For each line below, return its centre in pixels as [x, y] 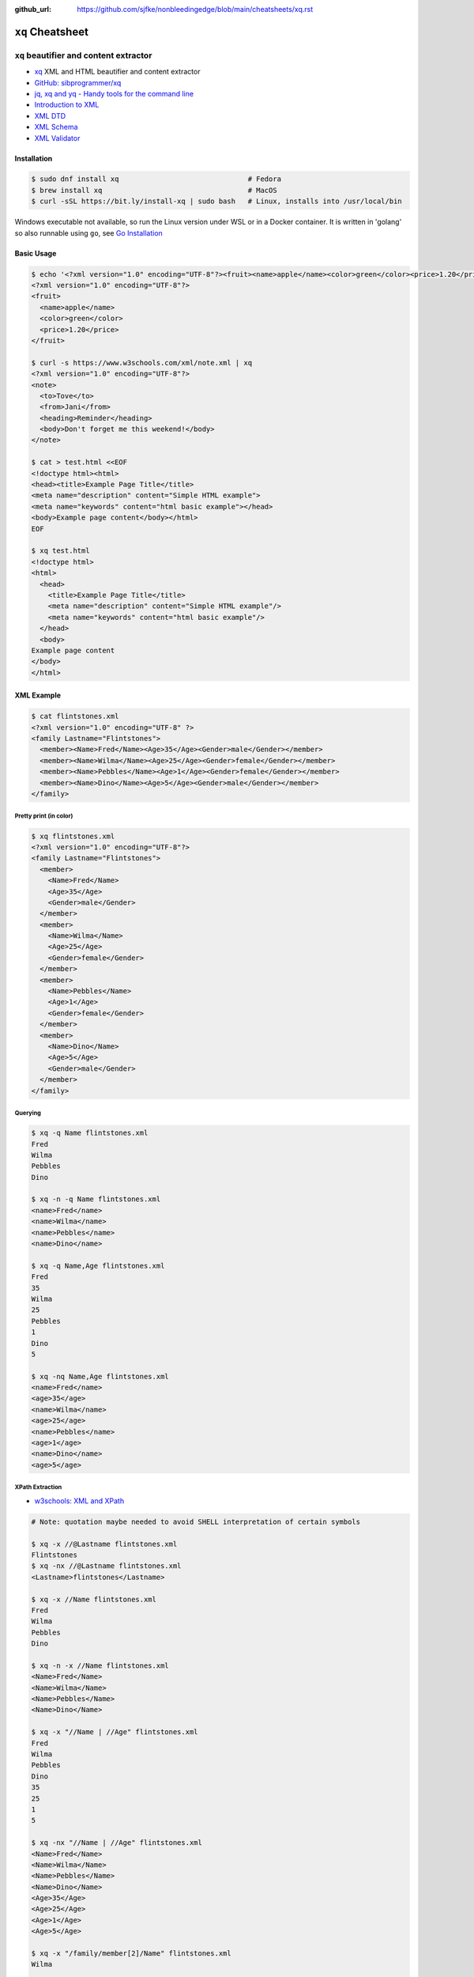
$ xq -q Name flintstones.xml [90, 1133]
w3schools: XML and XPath [79, 1501]
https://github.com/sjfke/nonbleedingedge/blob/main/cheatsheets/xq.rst [195, 9]
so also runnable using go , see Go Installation [89, 232]
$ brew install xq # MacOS [154, 190]
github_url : [33, 9]
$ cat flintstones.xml [75, 716]
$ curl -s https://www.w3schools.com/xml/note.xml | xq [142, 363]
